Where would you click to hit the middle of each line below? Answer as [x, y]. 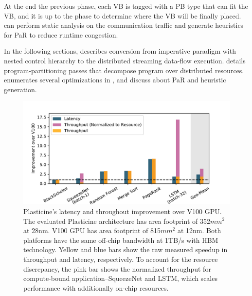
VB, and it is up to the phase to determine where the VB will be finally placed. [123, 15]
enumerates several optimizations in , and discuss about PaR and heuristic [115, 80]
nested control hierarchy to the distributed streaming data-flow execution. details [125, 60]
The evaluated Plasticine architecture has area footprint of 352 [117, 221]
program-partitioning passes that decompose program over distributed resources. [124, 70]
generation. [20, 89]
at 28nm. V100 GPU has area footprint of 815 [92, 230]
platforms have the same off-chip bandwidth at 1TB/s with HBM [121, 240]
